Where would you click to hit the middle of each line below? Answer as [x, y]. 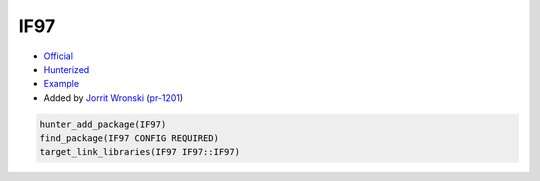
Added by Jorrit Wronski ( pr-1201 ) [113, 97]
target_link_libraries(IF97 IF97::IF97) [139, 152]
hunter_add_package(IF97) [103, 124]
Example [61, 84]
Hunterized [66, 69]
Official [58, 56]
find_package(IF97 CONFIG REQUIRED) [129, 138]
